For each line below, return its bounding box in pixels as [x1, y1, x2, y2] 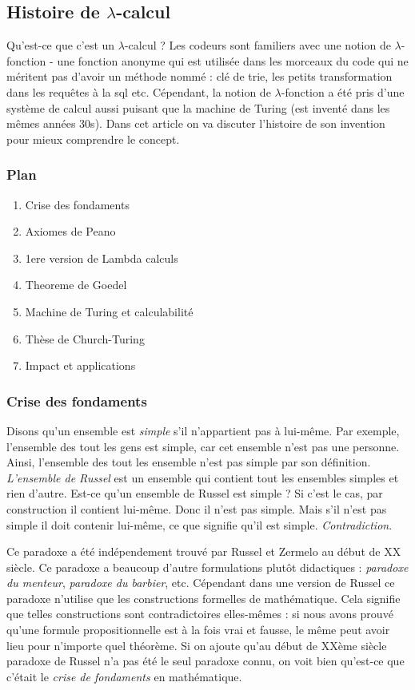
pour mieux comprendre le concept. [6, 130, 180, 147]
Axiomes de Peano [25, 223, 116, 240]
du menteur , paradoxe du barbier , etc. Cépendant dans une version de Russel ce [6, 574, 395, 591]
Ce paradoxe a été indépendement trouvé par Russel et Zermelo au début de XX [6, 543, 401, 560]
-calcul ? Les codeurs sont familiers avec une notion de [124, 37, 391, 54]
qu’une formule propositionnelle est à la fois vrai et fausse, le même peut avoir [6, 621, 390, 638]
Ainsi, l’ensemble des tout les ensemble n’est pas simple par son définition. [6, 454, 371, 470]
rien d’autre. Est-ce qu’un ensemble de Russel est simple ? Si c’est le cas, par [6, 485, 383, 502]
